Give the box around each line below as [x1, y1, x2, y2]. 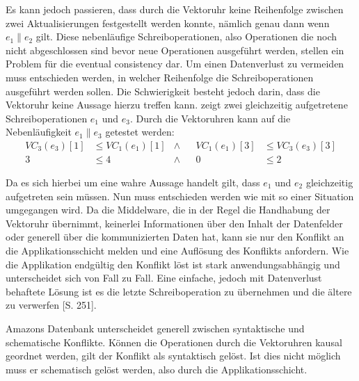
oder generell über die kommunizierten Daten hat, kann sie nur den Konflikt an [6, 229, 344, 244]
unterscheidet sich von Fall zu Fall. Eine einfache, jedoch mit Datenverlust [6, 270, 322, 285]
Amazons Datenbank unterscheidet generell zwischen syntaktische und [6, 321, 305, 335]
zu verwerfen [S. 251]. [6, 298, 97, 312]
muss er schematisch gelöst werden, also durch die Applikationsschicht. [6, 362, 308, 376]
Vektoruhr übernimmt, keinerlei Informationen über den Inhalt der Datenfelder [6, 216, 343, 230]
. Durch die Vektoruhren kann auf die [129, 111, 291, 125]
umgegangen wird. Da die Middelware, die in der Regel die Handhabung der [6, 202, 330, 217]
